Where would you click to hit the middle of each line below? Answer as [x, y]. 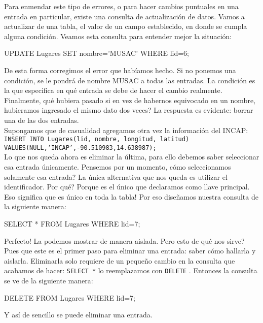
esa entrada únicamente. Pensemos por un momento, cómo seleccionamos [118, 167]
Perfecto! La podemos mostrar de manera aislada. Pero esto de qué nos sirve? [124, 240]
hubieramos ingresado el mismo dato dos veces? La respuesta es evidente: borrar [129, 110]
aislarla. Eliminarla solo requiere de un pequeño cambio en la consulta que [120, 260]
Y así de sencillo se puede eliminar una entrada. [78, 315]
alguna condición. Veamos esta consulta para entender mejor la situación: [118, 36]
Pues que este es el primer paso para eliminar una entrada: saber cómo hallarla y [130, 251]
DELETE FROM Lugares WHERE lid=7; [70, 297]
